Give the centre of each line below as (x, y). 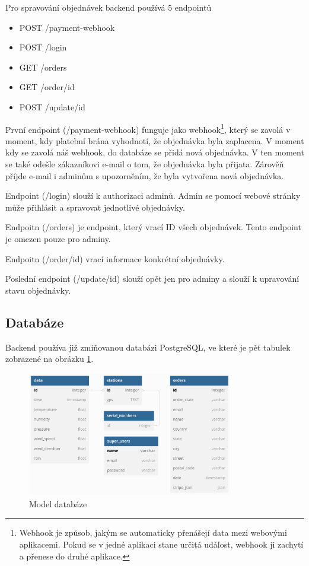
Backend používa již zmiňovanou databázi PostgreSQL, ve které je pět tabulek (148, 347)
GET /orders (43, 67)
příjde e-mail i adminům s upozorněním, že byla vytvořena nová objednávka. (145, 175)
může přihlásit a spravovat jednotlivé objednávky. (95, 207)
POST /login (43, 47)
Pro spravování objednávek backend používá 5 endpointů (109, 7)
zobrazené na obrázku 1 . (50, 359)
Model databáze (58, 503)
